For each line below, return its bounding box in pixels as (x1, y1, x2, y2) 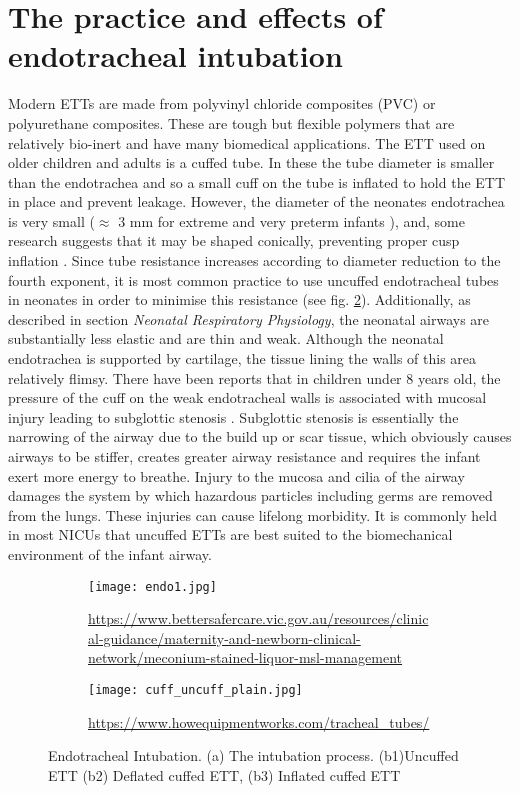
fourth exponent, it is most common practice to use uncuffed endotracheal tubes (8, 269, 499, 290)
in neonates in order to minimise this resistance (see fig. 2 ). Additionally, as (8, 289, 471, 310)
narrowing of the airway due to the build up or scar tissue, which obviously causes (8, 426, 512, 447)
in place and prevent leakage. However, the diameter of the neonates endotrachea (8, 191, 505, 212)
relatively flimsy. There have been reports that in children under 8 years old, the (8, 367, 501, 388)
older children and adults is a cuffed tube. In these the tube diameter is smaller (8, 152, 495, 173)
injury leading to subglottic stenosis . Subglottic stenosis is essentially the (8, 406, 459, 427)
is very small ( (8, 210, 95, 231)
